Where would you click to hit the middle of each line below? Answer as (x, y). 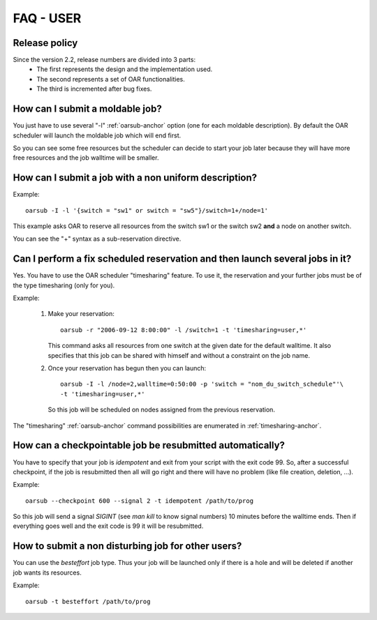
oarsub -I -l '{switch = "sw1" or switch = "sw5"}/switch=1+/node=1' (147, 210)
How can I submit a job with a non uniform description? (135, 178)
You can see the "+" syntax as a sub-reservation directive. (97, 239)
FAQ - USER (47, 18)
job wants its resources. (47, 573)
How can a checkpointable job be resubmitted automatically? (149, 445)
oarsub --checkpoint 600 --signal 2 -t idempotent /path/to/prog (140, 501)
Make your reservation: (81, 314)
